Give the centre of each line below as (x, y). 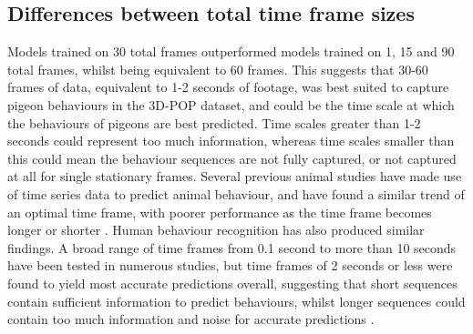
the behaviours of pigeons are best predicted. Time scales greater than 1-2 (214, 122)
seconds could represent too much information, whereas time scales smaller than (231, 141)
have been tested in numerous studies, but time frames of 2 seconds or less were (230, 265)
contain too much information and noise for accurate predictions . (191, 319)
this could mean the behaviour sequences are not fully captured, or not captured (232, 158)
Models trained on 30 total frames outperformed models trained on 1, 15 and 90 (231, 51)
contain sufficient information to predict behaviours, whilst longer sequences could (236, 301)
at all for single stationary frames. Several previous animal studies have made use (235, 176)
